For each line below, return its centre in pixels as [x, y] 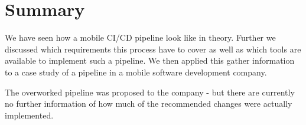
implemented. [29, 115]
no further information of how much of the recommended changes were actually [149, 103]
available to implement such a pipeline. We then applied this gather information [150, 60]
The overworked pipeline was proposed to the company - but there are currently [150, 92]
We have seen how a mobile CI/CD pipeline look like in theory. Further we [140, 37]
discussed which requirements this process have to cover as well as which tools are [153, 49]
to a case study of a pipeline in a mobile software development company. [136, 72]
